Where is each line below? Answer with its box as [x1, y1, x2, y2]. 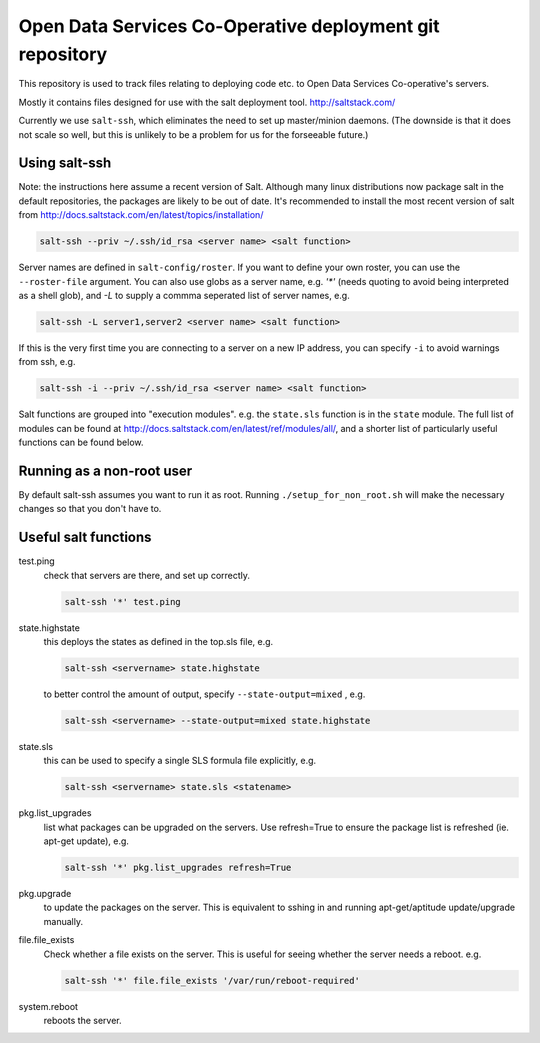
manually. [43, 915, 84, 927]
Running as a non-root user [18, 462, 193, 479]
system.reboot [18, 1000, 79, 1012]
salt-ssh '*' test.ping [64, 596, 182, 607]
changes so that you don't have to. [18, 503, 162, 515]
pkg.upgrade [18, 888, 72, 900]
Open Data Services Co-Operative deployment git [18, 15, 440, 37]
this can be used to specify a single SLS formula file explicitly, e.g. [43, 755, 317, 767]
